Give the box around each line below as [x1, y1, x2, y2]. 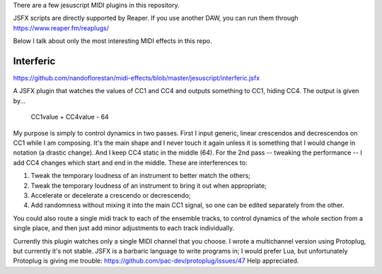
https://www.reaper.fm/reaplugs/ [13, 23, 110, 32]
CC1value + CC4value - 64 [30, 113, 109, 121]
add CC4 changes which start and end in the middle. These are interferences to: [13, 158, 248, 167]
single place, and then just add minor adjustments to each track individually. [13, 224, 235, 232]
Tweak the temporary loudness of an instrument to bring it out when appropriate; [30, 181, 267, 190]
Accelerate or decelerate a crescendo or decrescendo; [30, 191, 191, 199]
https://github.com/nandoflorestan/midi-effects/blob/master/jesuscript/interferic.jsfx [13, 74, 260, 83]
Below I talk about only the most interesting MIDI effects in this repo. [13, 37, 212, 45]
